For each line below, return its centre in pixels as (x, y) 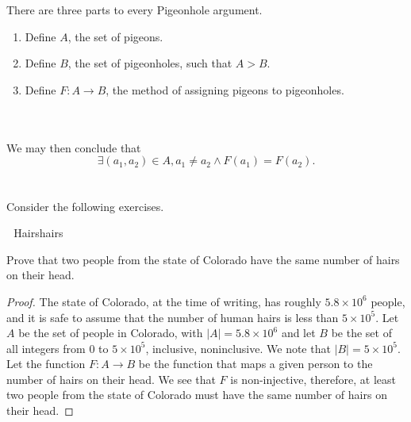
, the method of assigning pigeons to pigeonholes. (225, 89)
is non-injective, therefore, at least (313, 379)
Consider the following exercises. (85, 206)
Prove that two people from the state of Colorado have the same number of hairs (203, 259)
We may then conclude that (74, 147)
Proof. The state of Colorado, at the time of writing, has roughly (164, 301)
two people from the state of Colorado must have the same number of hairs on (197, 395)
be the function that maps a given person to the (255, 364)
